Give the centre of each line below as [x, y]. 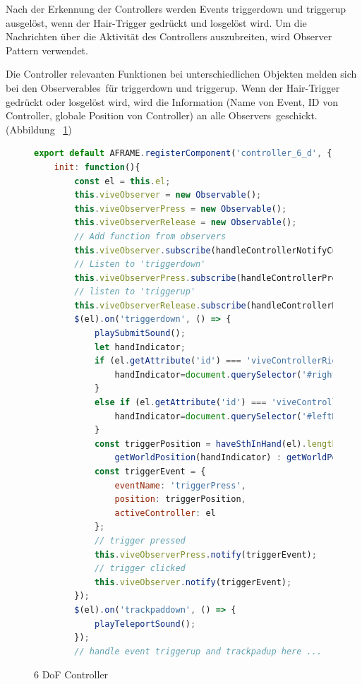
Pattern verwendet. [47, 50]
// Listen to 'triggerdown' [140, 264]
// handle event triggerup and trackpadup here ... [198, 651]
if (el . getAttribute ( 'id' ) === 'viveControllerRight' [223, 361]
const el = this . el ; [122, 181]
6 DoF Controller [71, 674]
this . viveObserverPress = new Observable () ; [181, 209]
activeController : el [165, 513]
